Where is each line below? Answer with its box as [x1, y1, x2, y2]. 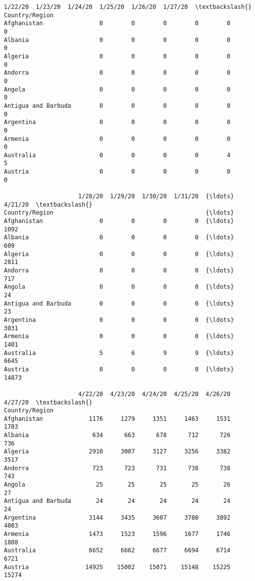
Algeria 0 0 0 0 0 [4, 52, 231, 60]
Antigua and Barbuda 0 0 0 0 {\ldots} [4, 300, 234, 307]
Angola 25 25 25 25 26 [4, 481, 231, 489]
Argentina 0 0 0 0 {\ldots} [4, 316, 234, 323]
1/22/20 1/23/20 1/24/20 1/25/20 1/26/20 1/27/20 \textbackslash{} [4, 3, 252, 10]
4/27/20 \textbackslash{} [4, 399, 92, 406]
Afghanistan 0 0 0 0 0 [4, 20, 231, 27]
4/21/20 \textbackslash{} [4, 201, 92, 208]
